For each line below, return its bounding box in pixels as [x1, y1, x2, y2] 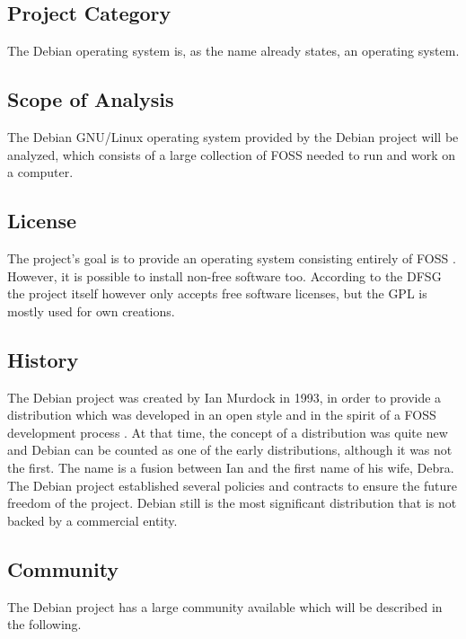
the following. [7, 615, 82, 634]
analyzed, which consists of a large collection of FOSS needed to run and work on [7, 145, 456, 164]
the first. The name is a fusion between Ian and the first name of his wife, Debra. [7, 457, 454, 476]
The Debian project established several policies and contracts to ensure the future [7, 475, 457, 494]
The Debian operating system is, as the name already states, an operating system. [7, 41, 460, 60]
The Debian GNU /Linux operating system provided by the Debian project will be [7, 128, 459, 146]
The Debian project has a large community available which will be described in [7, 597, 443, 616]
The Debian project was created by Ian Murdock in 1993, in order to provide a [7, 387, 442, 406]
